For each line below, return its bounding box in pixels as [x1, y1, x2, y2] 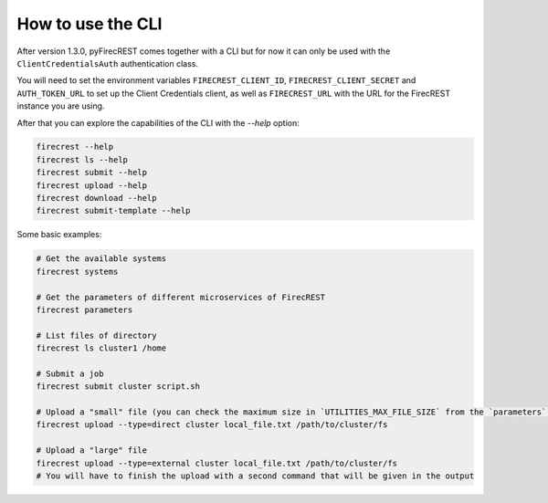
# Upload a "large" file [36, 445, 148, 456]
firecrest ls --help [36, 154, 128, 164]
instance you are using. [16, 100, 105, 111]
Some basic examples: [16, 229, 102, 240]
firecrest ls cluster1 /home [36, 343, 167, 353]
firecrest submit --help [36, 167, 148, 178]
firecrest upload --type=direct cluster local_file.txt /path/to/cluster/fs [36, 420, 388, 430]
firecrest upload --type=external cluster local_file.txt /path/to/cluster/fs [36, 457, 397, 468]
